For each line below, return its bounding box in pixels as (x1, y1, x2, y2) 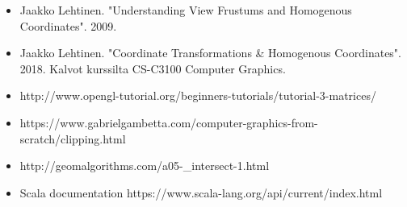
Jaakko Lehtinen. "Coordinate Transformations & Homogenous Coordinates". (19, 44, 401, 61)
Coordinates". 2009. (19, 17, 117, 34)
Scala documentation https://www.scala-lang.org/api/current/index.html (19, 184, 383, 201)
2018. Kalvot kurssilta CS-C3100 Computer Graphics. (19, 60, 286, 77)
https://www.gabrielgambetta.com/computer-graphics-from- (19, 114, 318, 130)
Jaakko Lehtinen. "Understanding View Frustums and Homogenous (19, 2, 352, 18)
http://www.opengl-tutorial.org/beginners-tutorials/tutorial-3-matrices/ (19, 87, 376, 104)
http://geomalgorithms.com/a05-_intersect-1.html (19, 157, 270, 174)
